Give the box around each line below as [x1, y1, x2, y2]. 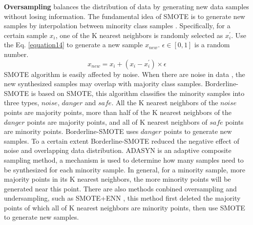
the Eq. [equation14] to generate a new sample [4, 39, 143, 50]
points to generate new [164, 126, 232, 136]
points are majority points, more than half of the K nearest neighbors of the [4, 107, 232, 117]
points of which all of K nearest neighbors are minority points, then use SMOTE [4, 202, 245, 212]
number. [4, 49, 29, 59]
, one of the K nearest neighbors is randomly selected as [55, 30, 223, 40]
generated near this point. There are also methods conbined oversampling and [4, 183, 237, 193]
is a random [194, 39, 230, 50]
